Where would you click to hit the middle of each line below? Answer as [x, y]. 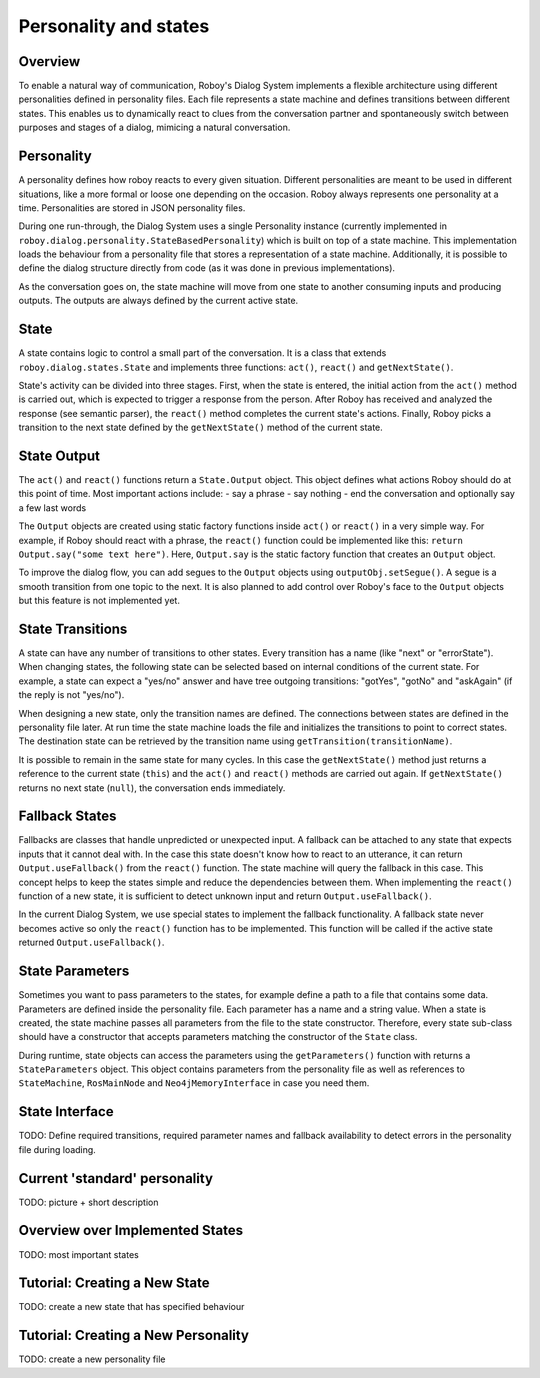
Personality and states [114, 26]
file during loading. [57, 1149]
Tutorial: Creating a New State [114, 1283]
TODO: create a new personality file [92, 1359]
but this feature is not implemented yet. [99, 601]
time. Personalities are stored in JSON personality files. [132, 207]
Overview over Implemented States [131, 1230]
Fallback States [67, 816]
